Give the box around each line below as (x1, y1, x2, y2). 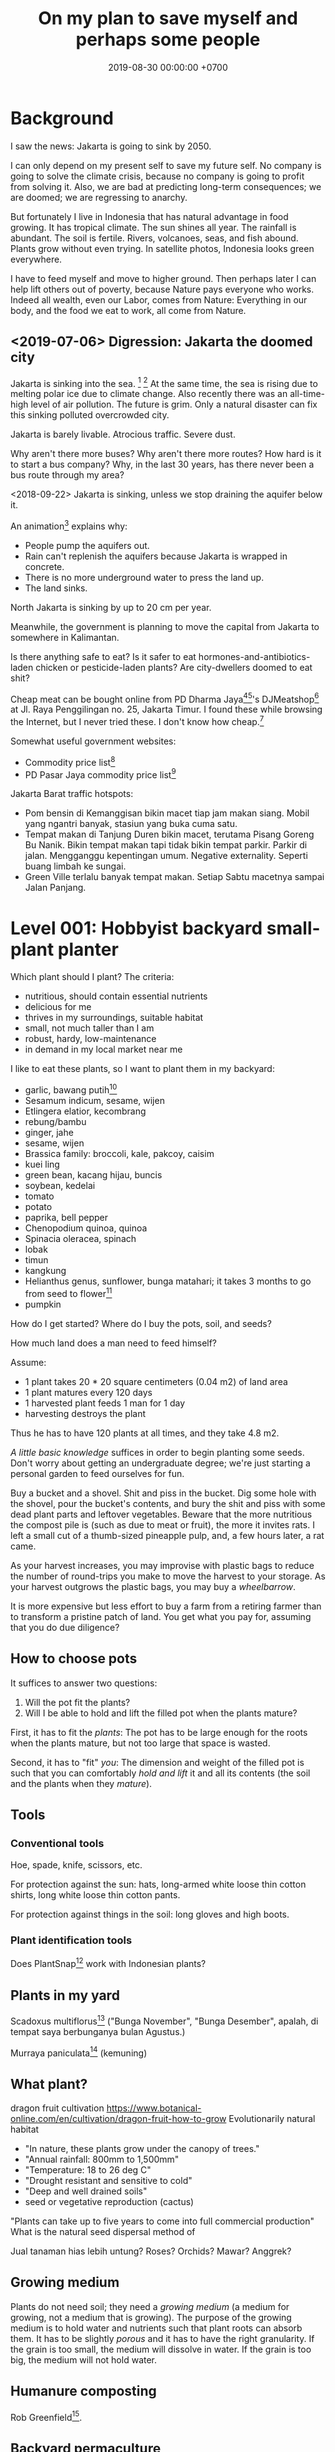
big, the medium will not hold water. (10, 2353, 158, 2366)
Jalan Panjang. (24, 882, 87, 894)
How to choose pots (10, 1650, 138, 1667)
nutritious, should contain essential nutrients (24, 990, 208, 1002)
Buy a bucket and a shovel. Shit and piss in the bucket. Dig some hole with (10, 1487, 317, 1499)
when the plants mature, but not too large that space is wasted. (10, 1737, 271, 1749)
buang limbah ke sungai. (24, 860, 127, 872)
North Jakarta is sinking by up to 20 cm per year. (10, 601, 212, 613)
